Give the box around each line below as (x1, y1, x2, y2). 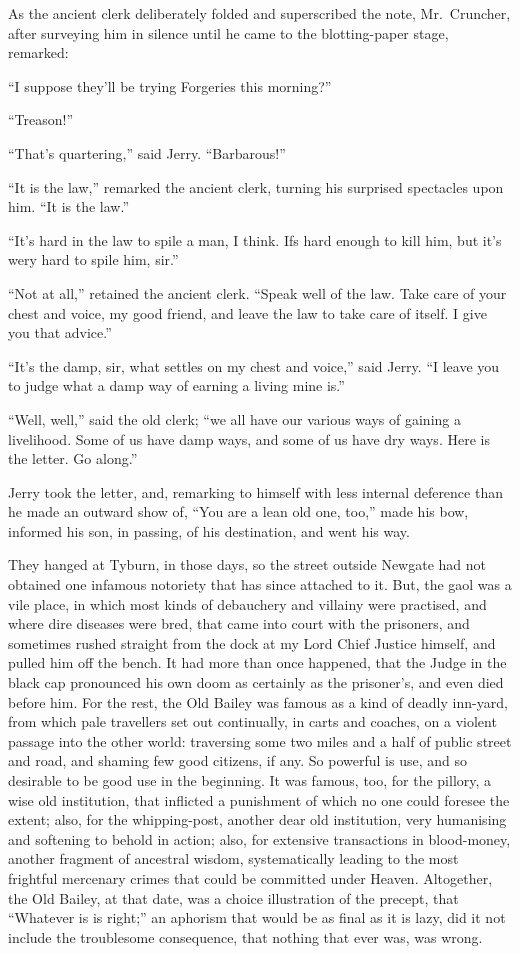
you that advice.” (8, 322, 112, 343)
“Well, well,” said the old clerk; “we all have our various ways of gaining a (8, 408, 461, 429)
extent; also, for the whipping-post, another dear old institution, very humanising (8, 809, 507, 830)
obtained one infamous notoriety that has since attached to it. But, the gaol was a (8, 574, 512, 595)
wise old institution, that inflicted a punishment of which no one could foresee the (8, 789, 510, 810)
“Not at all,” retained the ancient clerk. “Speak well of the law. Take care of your (8, 282, 507, 303)
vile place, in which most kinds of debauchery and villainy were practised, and (8, 593, 487, 614)
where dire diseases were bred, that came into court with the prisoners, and (8, 613, 470, 634)
